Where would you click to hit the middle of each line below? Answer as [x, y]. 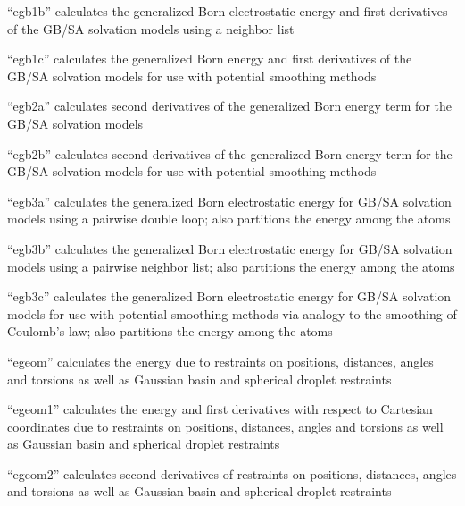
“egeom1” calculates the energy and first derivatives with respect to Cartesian [220, 409]
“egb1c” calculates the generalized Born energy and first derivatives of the [210, 59]
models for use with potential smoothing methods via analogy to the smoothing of [232, 313]
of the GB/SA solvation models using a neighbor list [151, 28]
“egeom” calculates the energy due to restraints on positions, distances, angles [220, 361]
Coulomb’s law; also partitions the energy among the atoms [170, 331]
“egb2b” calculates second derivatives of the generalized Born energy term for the [230, 153]
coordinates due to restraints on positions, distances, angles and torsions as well [225, 426]
